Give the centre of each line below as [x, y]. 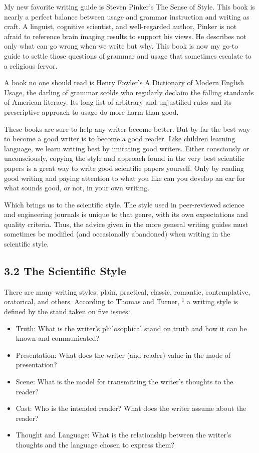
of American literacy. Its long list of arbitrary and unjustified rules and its [118, 102]
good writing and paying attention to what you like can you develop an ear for [125, 178]
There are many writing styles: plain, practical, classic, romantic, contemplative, [127, 291]
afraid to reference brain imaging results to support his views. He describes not [125, 36]
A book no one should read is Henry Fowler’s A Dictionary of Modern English [124, 82]
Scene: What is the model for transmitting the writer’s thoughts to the [124, 382]
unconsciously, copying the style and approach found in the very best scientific [124, 158]
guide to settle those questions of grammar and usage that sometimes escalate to [128, 55]
